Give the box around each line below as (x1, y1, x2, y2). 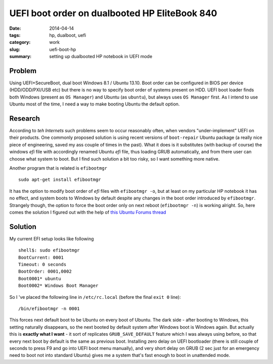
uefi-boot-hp (49, 46, 76, 53)
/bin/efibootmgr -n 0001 (18, 306, 80, 311)
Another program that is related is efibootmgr (9, 165, 108, 171)
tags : (9, 32, 21, 38)
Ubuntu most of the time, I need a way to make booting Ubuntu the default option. (9, 101, 180, 107)
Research (9, 114, 40, 123)
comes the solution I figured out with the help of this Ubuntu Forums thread (9, 210, 166, 215)
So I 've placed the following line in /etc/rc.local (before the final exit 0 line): (9, 294, 181, 300)
